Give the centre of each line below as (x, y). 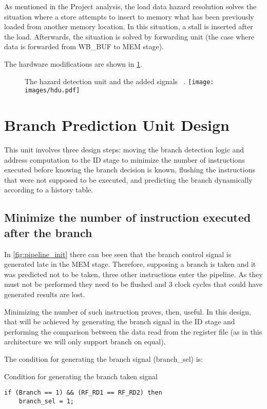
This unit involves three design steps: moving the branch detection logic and (124, 149)
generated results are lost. (45, 294)
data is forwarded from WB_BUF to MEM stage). (84, 46)
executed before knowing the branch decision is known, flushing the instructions (130, 170)
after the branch (48, 232)
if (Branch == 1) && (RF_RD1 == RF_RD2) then (83, 393)
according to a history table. (49, 190)
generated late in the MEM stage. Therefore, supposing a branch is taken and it (130, 264)
